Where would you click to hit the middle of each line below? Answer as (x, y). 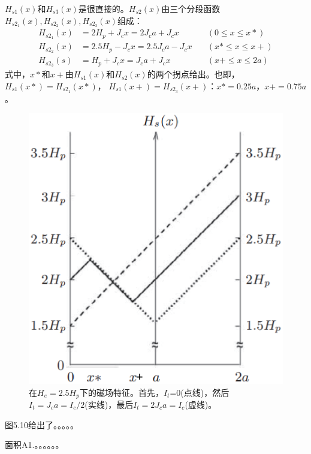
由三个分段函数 (191, 8)
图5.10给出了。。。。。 (42, 424)
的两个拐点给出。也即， (193, 74)
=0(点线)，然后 (200, 392)
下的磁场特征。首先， (121, 392)
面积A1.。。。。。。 (34, 445)
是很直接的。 (103, 8)
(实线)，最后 (109, 404)
